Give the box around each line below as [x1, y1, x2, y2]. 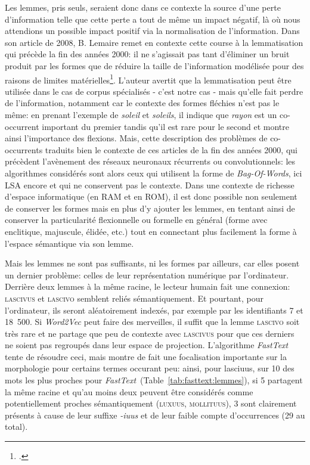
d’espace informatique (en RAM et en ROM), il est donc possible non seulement [5, 190, 297, 203]
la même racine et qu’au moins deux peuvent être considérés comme [5, 385, 253, 398]
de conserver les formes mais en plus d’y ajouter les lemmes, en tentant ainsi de [5, 201, 295, 214]
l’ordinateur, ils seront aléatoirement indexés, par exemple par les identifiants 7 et [5, 303, 303, 316]
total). [5, 420, 28, 433]
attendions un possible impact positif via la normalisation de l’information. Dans [5, 24, 300, 37]
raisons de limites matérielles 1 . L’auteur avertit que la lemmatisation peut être [5, 72, 292, 86]
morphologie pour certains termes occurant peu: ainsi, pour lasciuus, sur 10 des [5, 362, 294, 374]
